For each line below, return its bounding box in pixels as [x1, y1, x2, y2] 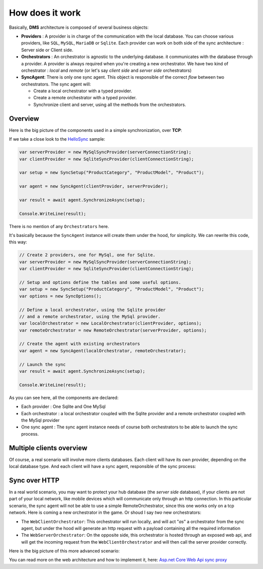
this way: [9, 239, 27, 245]
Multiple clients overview [9, 443, 88, 452]
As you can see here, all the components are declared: [9, 395, 119, 400]
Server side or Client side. [21, 47, 74, 53]
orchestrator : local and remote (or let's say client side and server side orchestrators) [21, 67, 192, 73]
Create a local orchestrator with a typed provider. [33, 88, 132, 94]
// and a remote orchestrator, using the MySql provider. [19, 314, 161, 319]
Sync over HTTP [9, 476, 59, 485]
